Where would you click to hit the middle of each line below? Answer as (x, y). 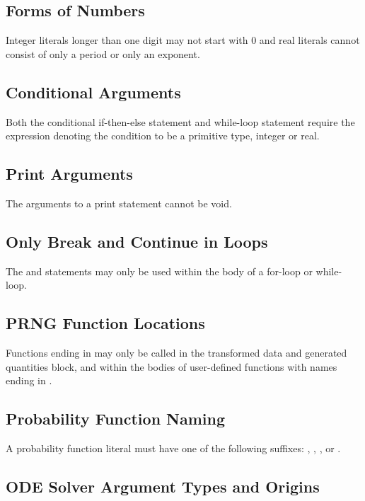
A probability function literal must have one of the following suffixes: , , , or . (173, 448)
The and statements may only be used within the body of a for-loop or (159, 271)
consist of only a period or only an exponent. (103, 53)
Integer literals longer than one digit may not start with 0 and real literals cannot (183, 40)
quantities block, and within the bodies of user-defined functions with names (172, 366)
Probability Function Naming (116, 419)
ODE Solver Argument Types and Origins (163, 486)
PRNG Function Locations (105, 323)
